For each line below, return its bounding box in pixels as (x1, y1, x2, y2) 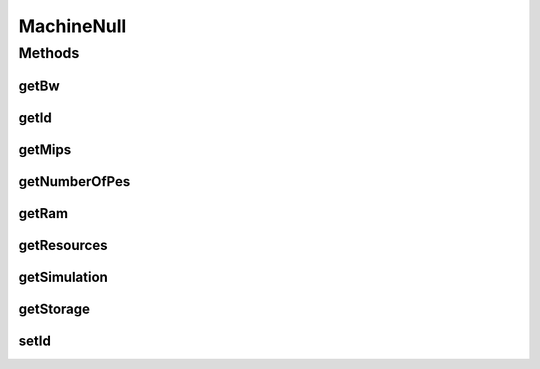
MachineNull (18, 15, 127, 37)
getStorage (18, 300, 90, 317)
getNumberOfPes (18, 173, 131, 190)
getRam (18, 205, 69, 222)
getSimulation (18, 268, 109, 285)
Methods (18, 44, 80, 62)
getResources (18, 236, 108, 254)
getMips (18, 141, 72, 158)
